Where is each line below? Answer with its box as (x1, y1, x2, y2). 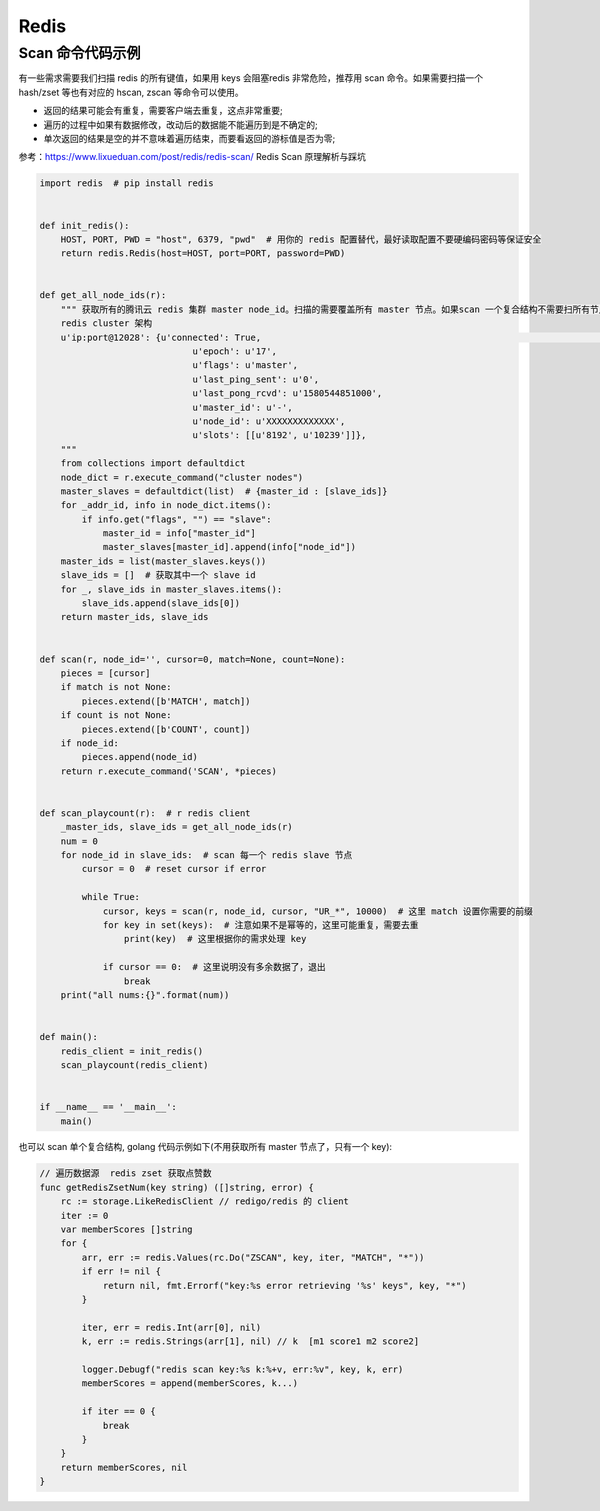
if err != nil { (81, 1266, 162, 1277)
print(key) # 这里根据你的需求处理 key (123, 933, 307, 945)
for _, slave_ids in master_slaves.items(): (60, 583, 283, 595)
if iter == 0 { (81, 1406, 157, 1417)
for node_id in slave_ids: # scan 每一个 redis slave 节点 (60, 850, 353, 861)
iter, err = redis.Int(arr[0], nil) (81, 1321, 262, 1333)
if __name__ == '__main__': (39, 1101, 177, 1113)
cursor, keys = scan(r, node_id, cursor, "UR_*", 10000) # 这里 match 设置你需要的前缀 (102, 905, 534, 917)
